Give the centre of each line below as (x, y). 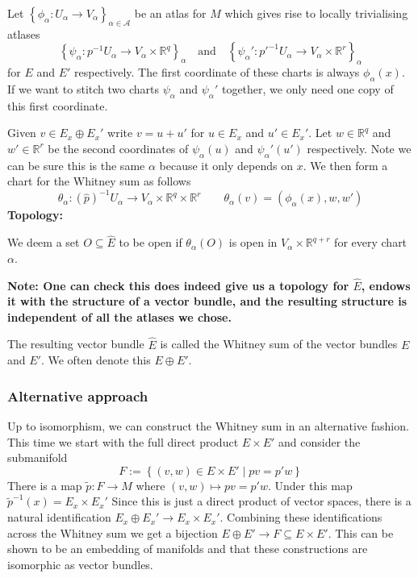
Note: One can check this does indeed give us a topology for (178, 285)
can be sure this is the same (76, 165)
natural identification (59, 517)
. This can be (361, 532)
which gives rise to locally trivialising (316, 13)
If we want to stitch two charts (83, 88)
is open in (253, 242)
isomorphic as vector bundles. (80, 564)
